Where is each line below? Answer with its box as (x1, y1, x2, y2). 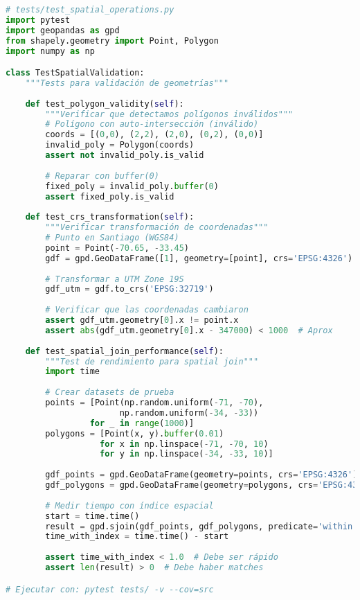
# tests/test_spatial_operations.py (6, 5, 174, 15)
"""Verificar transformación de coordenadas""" (45, 222, 269, 233)
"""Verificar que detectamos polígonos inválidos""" (45, 109, 294, 119)
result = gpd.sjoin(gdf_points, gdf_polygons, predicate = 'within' (45, 521, 358, 531)
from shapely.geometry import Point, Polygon (6, 35, 219, 46)
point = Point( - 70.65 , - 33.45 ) (45, 242, 189, 253)
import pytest (6, 15, 71, 25)
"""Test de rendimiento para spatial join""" (45, 356, 259, 367)
